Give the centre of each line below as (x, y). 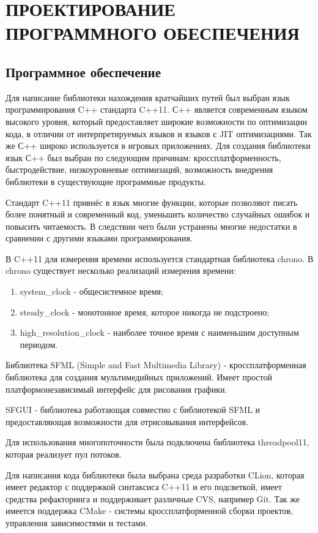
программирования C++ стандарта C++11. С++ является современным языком (157, 109)
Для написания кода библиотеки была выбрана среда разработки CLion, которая (155, 474)
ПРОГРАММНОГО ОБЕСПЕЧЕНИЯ (153, 33)
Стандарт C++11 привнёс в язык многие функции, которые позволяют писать (152, 202)
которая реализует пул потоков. (64, 454)
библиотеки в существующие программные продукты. (106, 181)
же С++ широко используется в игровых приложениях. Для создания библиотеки (158, 146)
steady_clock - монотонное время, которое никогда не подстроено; (145, 312)
